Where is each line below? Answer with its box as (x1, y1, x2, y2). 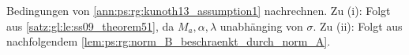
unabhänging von (220, 17, 303, 34)
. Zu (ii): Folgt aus (313, 17, 403, 34)
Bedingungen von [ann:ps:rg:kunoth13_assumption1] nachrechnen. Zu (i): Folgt (6, 2, 391, 18)
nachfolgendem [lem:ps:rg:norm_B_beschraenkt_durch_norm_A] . (6, 33, 331, 49)
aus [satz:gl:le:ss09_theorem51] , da (6, 17, 174, 34)
